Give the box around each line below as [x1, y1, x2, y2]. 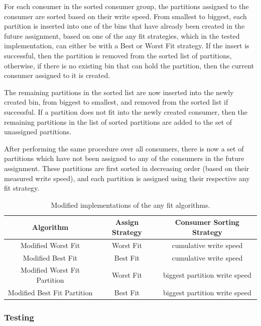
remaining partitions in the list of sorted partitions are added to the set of [4, 116, 232, 127]
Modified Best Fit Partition [8, 287, 93, 297]
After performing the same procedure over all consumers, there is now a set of [4, 143, 244, 153]
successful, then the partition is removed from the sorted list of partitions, [4, 50, 232, 60]
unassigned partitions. [4, 126, 72, 137]
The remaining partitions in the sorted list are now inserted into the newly [4, 87, 234, 97]
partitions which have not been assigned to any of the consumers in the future [4, 153, 244, 164]
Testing [4, 310, 34, 323]
